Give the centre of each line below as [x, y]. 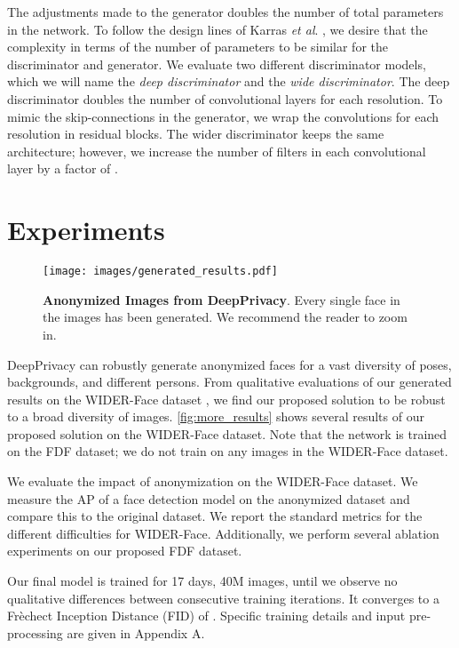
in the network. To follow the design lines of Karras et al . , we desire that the [218, 29]
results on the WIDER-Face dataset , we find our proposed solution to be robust [226, 399]
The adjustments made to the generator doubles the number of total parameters [226, 12]
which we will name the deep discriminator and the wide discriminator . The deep [229, 81]
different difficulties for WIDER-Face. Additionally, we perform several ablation [223, 533]
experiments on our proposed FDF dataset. [125, 551]
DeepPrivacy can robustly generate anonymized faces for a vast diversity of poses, [229, 364]
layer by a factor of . [63, 168]
